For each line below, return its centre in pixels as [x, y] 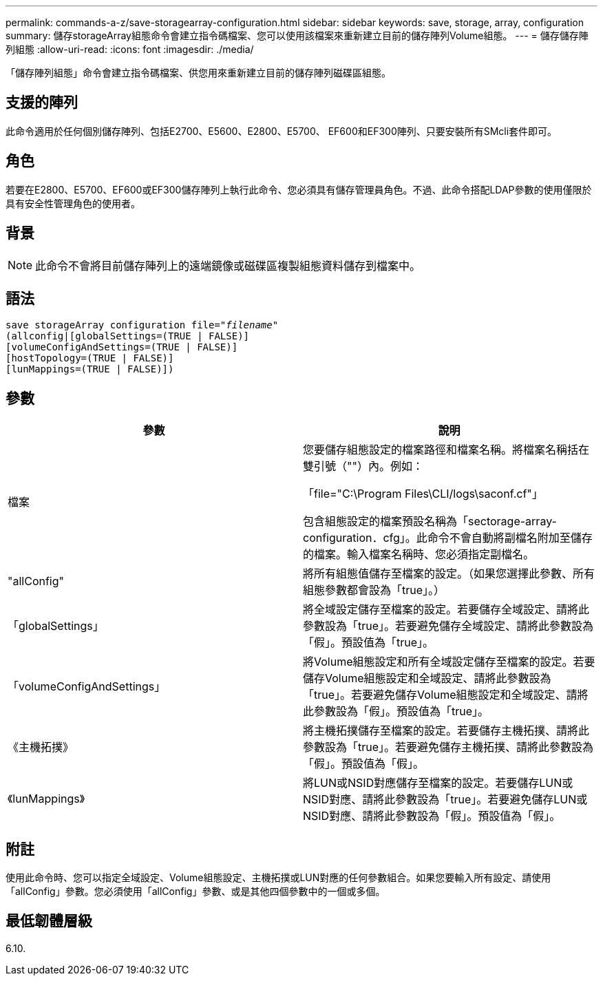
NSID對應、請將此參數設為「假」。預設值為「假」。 [432, 816]
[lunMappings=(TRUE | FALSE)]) [90, 369]
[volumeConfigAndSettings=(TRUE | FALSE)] [122, 347]
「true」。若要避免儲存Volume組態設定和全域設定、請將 [446, 695]
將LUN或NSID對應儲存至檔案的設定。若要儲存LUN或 [438, 783]
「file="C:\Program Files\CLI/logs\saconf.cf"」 [423, 494]
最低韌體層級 [49, 921]
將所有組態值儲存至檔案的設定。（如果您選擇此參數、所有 [449, 574]
